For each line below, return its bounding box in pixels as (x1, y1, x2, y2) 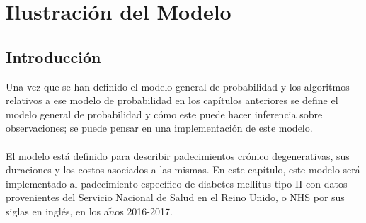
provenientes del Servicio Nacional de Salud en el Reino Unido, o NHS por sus (6, 190, 345, 205)
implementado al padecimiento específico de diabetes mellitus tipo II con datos (6, 176, 348, 190)
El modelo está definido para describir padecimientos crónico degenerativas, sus (6, 148, 350, 163)
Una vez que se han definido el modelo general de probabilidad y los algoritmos (6, 79, 350, 93)
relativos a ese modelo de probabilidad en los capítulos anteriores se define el (6, 93, 338, 108)
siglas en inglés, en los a (6, 203, 109, 218)
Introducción (6, 45, 101, 67)
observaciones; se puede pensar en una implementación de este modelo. (6, 120, 313, 135)
